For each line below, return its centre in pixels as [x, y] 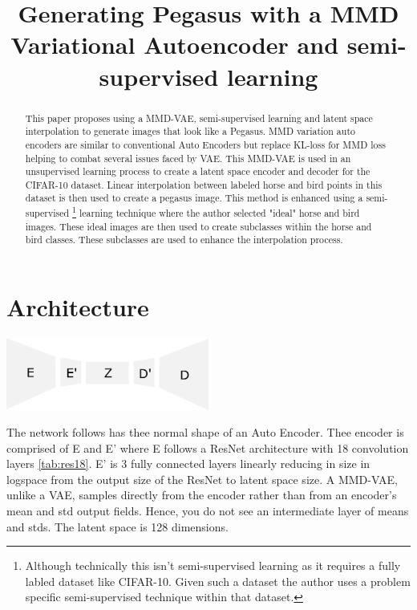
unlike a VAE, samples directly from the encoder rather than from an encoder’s [202, 495]
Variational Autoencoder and [175, 45]
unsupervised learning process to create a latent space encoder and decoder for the [198, 171]
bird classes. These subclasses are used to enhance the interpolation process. [184, 240]
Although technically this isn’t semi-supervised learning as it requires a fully [213, 565]
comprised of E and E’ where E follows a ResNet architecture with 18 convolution [208, 447]
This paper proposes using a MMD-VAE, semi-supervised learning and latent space [199, 118]
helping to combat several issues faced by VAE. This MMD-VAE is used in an [188, 158]
